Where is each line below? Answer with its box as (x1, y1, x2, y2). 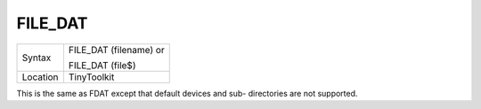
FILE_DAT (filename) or (68, 43, 165, 56)
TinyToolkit (68, 71, 115, 83)
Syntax (21, 51, 52, 64)
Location (21, 71, 59, 83)
